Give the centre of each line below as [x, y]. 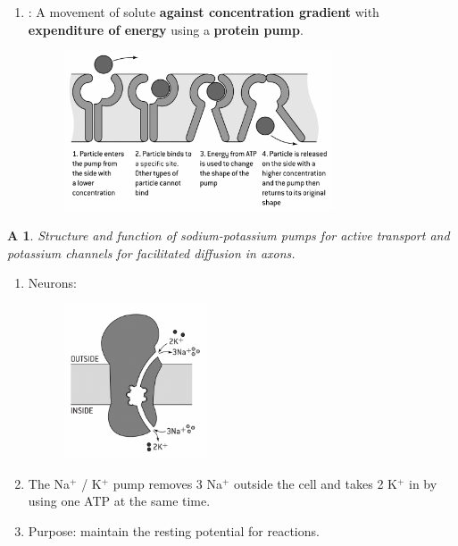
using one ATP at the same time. [119, 501]
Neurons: [52, 283]
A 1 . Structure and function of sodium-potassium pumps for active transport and [229, 235]
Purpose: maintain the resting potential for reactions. [174, 530]
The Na [49, 483]
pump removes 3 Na [167, 483]
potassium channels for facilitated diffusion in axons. [151, 252]
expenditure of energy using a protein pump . [166, 29]
